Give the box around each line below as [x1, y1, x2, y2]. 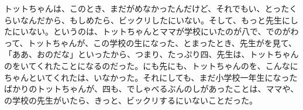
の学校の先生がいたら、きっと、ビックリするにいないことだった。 [4, 94, 257, 106]
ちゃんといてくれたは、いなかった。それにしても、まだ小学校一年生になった [4, 71, 298, 83]
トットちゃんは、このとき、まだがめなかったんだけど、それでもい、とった [4, 2, 290, 14]
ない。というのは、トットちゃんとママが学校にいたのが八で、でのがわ [28, 25, 299, 37]
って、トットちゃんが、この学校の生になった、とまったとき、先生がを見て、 [4, 36, 297, 49]
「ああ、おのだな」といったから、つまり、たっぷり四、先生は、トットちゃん [4, 48, 299, 60]
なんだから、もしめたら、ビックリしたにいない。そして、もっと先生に [20, 13, 290, 26]
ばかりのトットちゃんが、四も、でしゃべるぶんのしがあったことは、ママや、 [4, 82, 299, 95]
